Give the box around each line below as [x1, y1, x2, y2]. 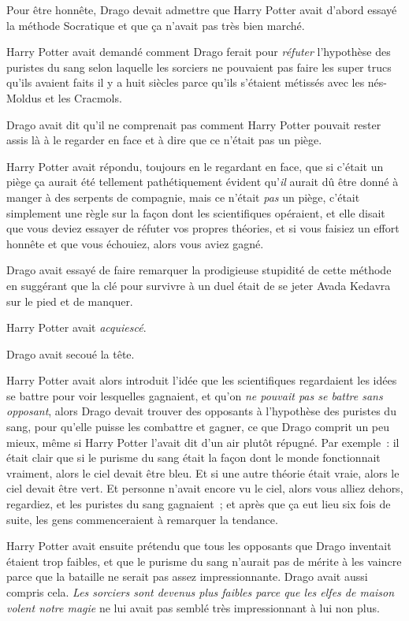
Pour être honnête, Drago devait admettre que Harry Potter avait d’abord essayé [6, 2, 397, 17]
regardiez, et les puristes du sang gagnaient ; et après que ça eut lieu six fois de [6, 496, 391, 512]
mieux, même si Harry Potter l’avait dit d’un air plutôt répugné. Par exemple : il [6, 433, 400, 450]
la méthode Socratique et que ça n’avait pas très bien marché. [6, 17, 305, 33]
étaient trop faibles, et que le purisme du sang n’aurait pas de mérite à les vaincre [6, 552, 402, 569]
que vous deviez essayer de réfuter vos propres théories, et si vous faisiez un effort [6, 220, 400, 236]
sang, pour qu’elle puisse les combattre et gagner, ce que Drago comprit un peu [6, 418, 390, 435]
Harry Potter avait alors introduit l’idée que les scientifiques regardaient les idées [6, 372, 397, 389]
